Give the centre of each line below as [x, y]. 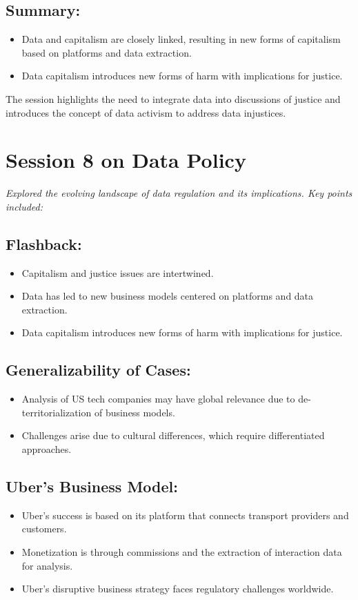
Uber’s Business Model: [92, 486]
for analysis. [47, 565]
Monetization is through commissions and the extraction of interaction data [182, 552]
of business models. [135, 412]
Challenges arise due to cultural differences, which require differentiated [173, 435]
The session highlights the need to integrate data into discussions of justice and [173, 98]
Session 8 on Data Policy [126, 160]
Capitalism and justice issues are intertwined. [118, 272]
